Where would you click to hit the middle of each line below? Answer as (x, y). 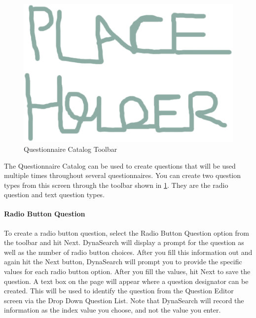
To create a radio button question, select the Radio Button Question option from (127, 232)
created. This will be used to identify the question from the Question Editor (119, 291)
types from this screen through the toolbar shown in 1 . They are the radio (116, 185)
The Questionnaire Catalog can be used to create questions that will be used (120, 165)
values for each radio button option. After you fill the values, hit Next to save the (127, 271)
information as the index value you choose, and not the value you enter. (112, 310)
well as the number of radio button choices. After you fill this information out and (128, 252)
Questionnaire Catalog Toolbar (71, 149)
